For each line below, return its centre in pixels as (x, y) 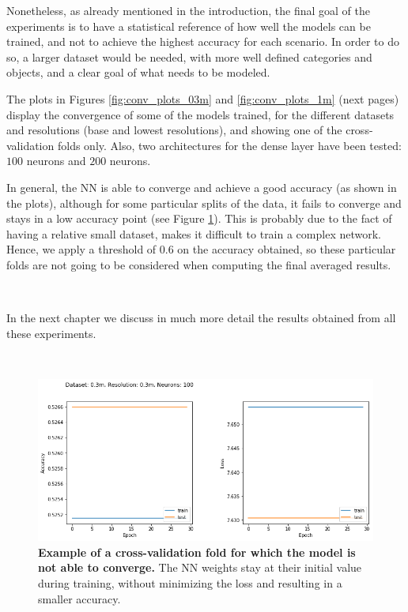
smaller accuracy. (79, 598)
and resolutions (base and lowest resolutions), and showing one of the (174, 130)
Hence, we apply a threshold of (81, 249)
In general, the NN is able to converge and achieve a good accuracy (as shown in (202, 187)
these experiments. (51, 333)
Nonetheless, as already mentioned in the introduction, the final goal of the (188, 10)
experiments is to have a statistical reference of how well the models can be (189, 26)
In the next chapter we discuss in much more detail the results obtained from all (201, 318)
